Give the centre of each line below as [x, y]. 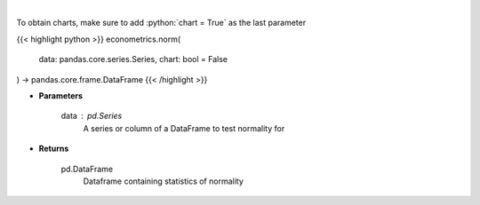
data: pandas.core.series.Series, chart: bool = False [133, 59]
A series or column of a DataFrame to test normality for [184, 128]
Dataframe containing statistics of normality [164, 181]
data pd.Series [92, 116]
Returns [54, 149]
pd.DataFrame [87, 169]
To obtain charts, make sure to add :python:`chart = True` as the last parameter [161, 23]
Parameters [61, 95]
